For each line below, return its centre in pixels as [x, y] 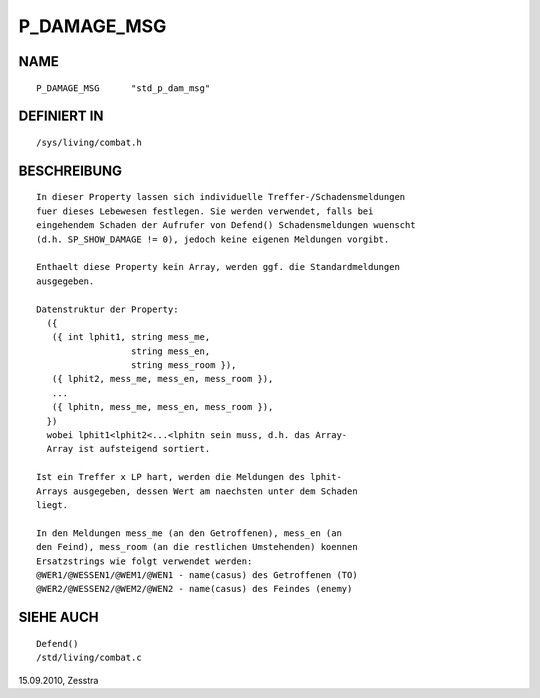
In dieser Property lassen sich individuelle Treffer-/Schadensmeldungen [221, 197]
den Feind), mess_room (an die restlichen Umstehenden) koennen [197, 547]
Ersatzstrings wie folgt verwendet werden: [144, 561]
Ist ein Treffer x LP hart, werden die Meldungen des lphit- [189, 477]
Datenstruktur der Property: [107, 309]
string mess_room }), [183, 365]
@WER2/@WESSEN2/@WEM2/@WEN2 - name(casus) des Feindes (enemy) [194, 589]
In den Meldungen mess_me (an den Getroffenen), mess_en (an [189, 533]
